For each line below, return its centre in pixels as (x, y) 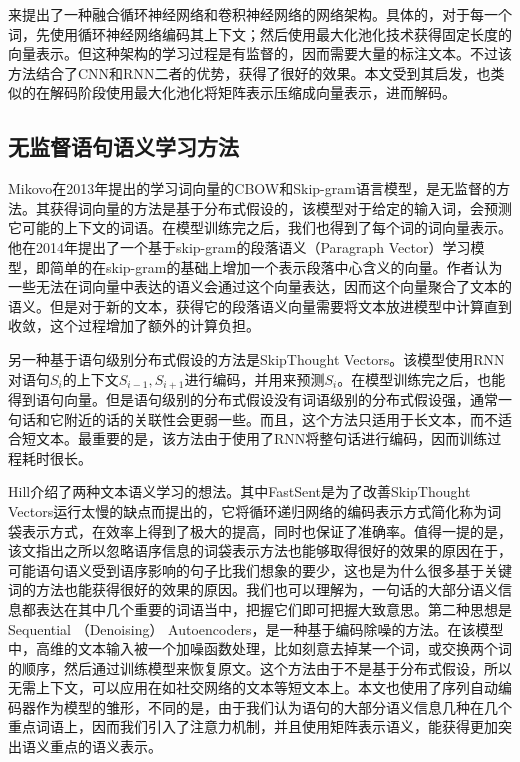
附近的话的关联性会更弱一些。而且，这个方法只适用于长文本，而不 (280, 418)
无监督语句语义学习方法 (123, 146)
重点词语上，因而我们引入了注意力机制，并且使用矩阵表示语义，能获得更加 (253, 726)
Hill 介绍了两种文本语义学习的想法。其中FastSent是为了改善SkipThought (239, 491)
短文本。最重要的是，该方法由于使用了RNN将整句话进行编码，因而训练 (254, 438)
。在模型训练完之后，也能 (421, 378)
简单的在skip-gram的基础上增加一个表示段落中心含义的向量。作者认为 (276, 266)
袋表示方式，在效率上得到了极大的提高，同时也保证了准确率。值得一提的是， (260, 530)
